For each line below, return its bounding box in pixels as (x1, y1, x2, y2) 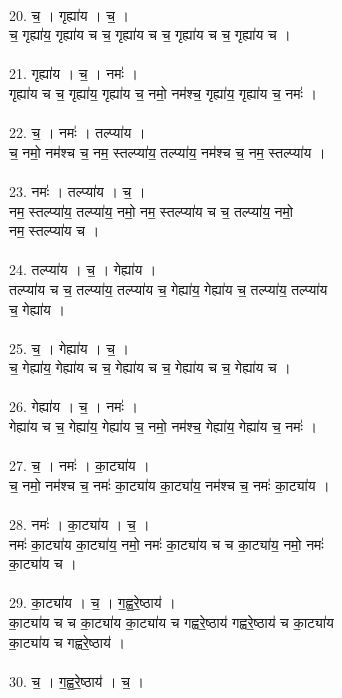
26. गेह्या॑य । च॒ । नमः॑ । (9, 396, 138, 417)
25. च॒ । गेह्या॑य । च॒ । (9, 337, 129, 358)
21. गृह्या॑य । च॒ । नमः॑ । (9, 63, 138, 84)
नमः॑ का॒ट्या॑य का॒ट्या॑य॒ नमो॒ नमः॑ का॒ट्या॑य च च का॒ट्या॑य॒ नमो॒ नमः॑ (9, 533, 324, 554)
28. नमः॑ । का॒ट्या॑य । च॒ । (9, 514, 150, 535)
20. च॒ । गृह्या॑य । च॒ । (9, 4, 129, 25)
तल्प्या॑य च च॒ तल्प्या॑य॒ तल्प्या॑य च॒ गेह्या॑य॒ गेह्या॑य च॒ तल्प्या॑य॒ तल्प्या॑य (9, 278, 328, 299)
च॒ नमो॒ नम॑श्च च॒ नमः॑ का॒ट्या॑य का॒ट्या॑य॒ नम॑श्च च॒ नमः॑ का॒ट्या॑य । (9, 474, 330, 495)
